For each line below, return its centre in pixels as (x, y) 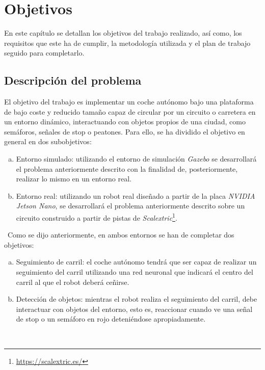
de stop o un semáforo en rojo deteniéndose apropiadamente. (111, 319)
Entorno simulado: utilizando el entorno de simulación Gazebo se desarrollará (136, 159)
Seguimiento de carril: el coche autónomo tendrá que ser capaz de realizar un (136, 262)
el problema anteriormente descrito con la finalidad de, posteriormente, (127, 168)
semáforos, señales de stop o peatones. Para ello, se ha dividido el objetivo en (125, 131)
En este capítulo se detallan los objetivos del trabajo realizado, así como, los (123, 33)
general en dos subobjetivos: (48, 141)
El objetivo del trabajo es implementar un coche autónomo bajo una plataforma (129, 102)
